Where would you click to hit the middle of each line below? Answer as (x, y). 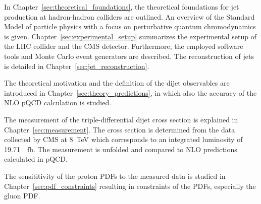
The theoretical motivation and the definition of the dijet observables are (117, 83)
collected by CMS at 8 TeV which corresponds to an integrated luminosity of (123, 139)
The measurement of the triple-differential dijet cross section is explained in (121, 119)
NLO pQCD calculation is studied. (58, 103)
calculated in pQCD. (36, 159)
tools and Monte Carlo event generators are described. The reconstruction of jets (129, 56)
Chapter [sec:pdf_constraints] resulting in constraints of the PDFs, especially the (130, 186)
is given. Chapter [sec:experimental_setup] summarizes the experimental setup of (130, 36)
